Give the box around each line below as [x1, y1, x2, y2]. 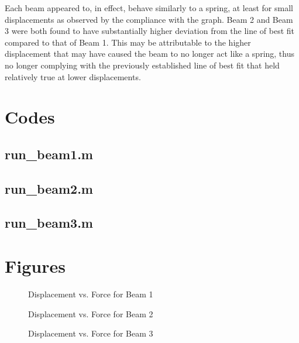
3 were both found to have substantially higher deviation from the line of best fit [5, 25, 295, 37]
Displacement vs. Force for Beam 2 [28, 307, 153, 320]
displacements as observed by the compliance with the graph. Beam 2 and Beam [5, 13, 293, 25]
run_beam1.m [5, 145, 93, 163]
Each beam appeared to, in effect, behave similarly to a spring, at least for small [5, 2, 293, 13]
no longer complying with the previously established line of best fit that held [5, 59, 280, 71]
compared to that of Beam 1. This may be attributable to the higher [5, 36, 251, 48]
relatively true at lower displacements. [5, 70, 141, 83]
